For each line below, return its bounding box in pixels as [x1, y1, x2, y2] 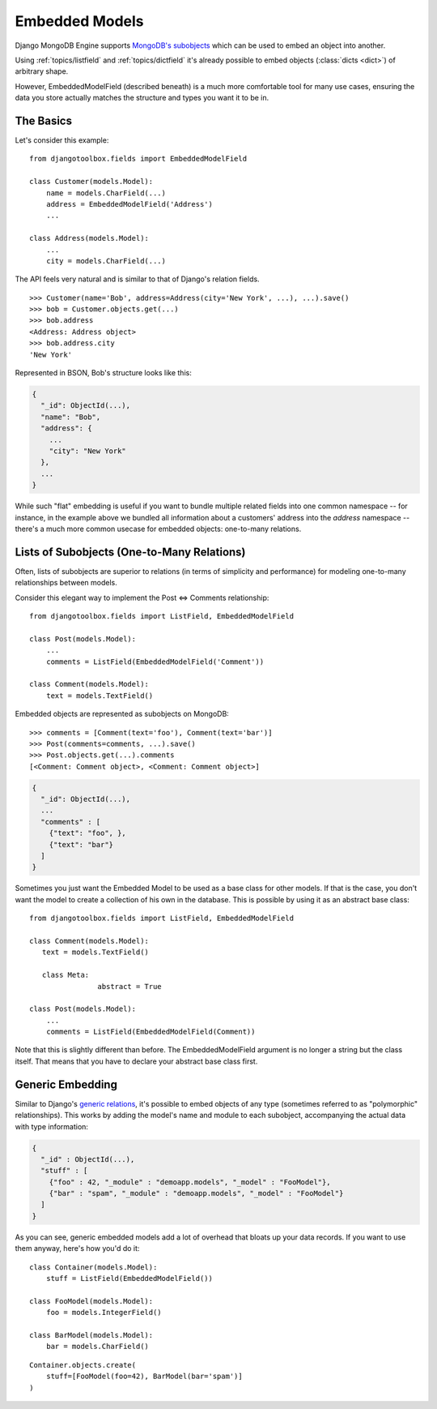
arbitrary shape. [15, 66, 69, 76]
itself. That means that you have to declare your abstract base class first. [15, 1056, 258, 1066]
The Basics [15, 113, 73, 127]
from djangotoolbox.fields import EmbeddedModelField [29, 154, 247, 164]
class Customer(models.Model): [29, 177, 154, 186]
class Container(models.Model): [29, 1262, 158, 1272]
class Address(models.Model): [29, 233, 150, 243]
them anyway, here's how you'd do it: [15, 1244, 140, 1253]
